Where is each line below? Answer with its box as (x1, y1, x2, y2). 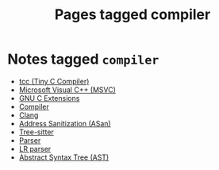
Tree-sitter (18, 127, 55, 137)
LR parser (18, 144, 52, 153)
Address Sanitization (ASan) (18, 118, 112, 128)
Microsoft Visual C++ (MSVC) (18, 85, 117, 95)
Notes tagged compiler (7, 50, 159, 68)
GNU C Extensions (18, 93, 80, 102)
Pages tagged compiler (54, 6, 211, 24)
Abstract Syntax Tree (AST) (18, 153, 109, 162)
